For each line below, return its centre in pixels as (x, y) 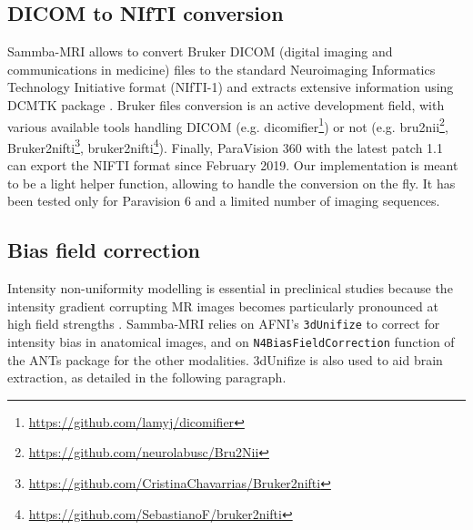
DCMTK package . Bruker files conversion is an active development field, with (226, 104)
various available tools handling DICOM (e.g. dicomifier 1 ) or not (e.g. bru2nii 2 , (228, 125)
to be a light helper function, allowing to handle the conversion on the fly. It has (231, 183)
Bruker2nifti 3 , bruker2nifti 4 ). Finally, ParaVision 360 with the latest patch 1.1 (225, 146)
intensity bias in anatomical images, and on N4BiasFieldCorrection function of (231, 341)
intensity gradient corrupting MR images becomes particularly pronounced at (223, 306)
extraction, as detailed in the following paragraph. (147, 377)
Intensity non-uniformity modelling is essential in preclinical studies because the (230, 288)
